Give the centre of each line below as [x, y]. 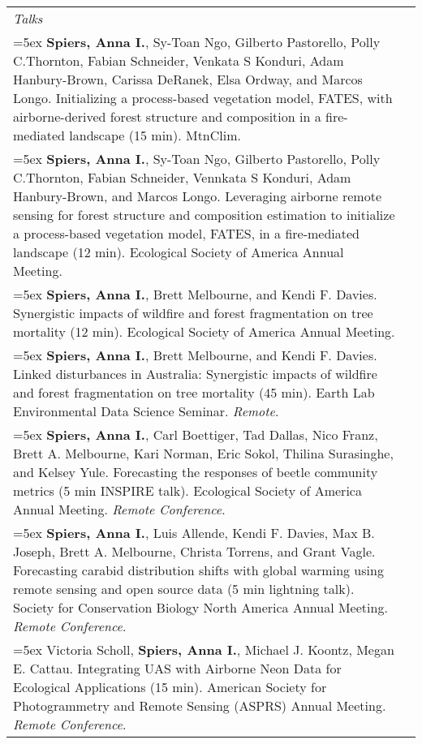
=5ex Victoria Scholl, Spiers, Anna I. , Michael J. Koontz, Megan [204, 649]
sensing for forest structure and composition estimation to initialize [204, 215]
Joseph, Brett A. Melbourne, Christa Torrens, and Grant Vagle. [194, 551]
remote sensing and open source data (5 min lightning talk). [184, 589]
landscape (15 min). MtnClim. [155, 135]
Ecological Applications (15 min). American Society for [170, 687]
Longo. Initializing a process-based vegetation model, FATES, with [203, 98]
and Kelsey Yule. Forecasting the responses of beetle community [196, 472]
